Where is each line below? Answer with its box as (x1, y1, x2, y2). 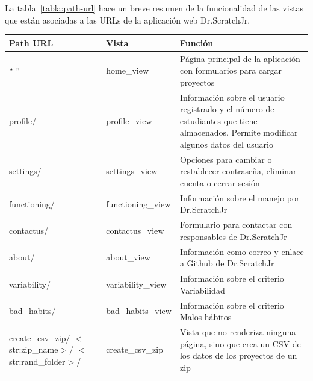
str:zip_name (9, 343, 58, 356)
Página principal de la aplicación (179, 52, 300, 65)
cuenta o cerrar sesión (179, 176, 260, 189)
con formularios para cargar (179, 64, 282, 77)
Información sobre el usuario (179, 90, 285, 103)
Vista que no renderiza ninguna (179, 326, 296, 338)
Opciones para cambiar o (179, 153, 272, 165)
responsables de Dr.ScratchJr (179, 230, 287, 242)
